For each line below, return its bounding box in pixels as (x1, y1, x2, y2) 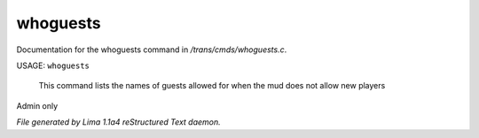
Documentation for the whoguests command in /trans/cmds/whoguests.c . (16, 44, 287, 55)
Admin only (16, 100, 59, 111)
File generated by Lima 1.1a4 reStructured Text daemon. (16, 117, 221, 127)
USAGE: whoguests (16, 60, 90, 71)
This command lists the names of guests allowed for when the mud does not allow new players (38, 80, 386, 91)
